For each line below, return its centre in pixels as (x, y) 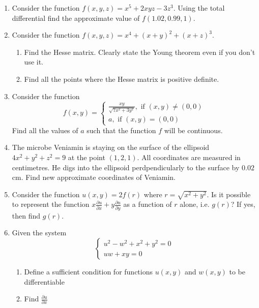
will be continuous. (193, 130)
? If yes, (243, 204)
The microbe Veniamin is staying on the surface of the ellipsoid (111, 147)
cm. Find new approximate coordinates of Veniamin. (94, 177)
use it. (34, 62)
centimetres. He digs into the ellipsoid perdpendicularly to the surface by (126, 167)
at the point (87, 157)
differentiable (44, 281)
